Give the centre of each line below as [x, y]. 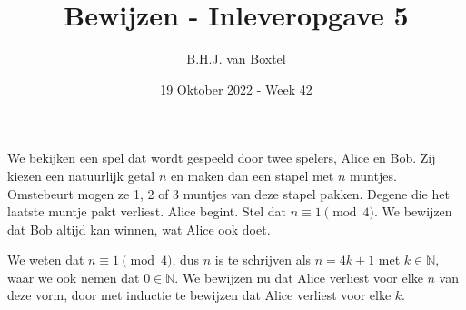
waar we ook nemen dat [74, 277]
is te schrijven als [263, 260]
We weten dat [46, 260]
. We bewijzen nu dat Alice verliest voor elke [299, 277]
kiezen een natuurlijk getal [81, 175]
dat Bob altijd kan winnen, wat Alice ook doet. [139, 229]
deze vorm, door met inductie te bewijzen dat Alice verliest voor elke [199, 295]
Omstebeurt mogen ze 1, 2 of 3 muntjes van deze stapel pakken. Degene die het [228, 193]
